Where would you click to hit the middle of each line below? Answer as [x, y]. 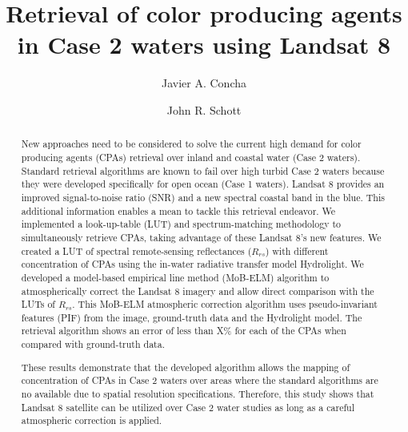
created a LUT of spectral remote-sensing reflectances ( [136, 250]
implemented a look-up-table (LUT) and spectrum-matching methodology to [181, 224]
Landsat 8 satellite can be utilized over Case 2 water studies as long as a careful [188, 407]
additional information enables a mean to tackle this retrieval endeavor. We [178, 210]
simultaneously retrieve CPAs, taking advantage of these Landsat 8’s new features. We [201, 237]
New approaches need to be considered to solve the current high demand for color [191, 144]
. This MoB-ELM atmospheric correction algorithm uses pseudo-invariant [225, 304]
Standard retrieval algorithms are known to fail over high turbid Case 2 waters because [203, 170]
